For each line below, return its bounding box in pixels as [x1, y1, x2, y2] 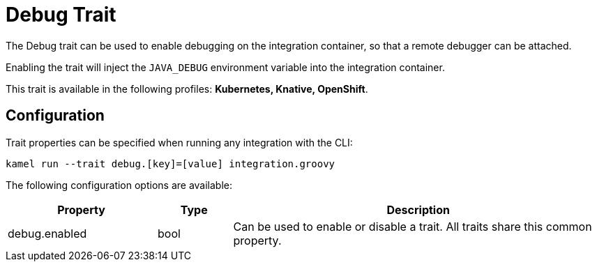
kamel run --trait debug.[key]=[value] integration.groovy [6, 158, 335, 169]
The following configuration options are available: [6, 178, 233, 191]
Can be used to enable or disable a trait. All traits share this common [233, 219, 592, 234]
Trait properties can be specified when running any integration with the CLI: [6, 136, 353, 148]
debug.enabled [8, 226, 87, 241]
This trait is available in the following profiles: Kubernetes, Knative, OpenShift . [6, 82, 368, 95]
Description [386, 202, 450, 217]
